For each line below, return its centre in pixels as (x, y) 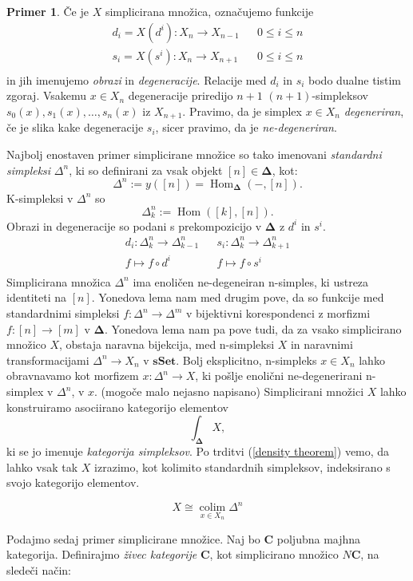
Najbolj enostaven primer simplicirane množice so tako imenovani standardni (194, 154)
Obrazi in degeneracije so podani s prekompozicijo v (134, 225)
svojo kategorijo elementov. (73, 482)
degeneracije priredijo (181, 95)
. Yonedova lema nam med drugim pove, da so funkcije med (238, 297)
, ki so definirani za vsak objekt (146, 170)
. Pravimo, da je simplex (242, 111)
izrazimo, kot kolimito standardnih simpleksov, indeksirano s (242, 466)
